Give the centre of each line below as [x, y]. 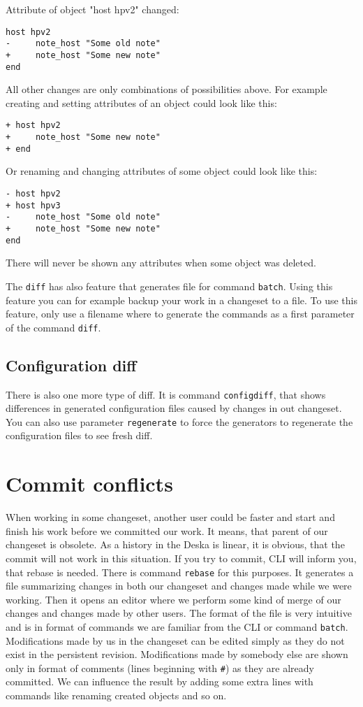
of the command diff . [53, 327]
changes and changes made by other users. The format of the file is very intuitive [179, 613]
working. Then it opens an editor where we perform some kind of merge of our [173, 599]
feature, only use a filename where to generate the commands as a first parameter [180, 314]
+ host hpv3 [33, 205]
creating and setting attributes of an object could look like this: [141, 102]
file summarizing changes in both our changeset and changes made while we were [179, 586]
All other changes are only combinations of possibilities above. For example [166, 89]
